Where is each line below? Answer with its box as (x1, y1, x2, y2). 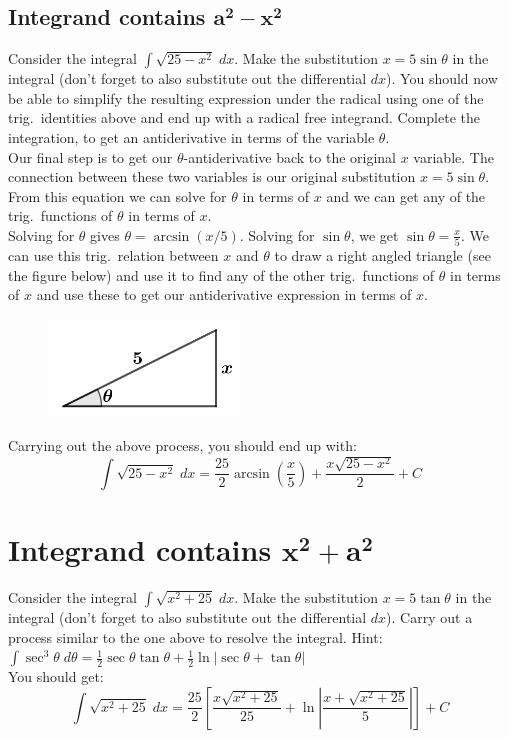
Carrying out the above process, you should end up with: (8, 434, 357, 455)
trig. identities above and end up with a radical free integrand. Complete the (8, 107, 480, 128)
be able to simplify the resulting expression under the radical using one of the (8, 87, 484, 108)
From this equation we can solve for (8, 185, 227, 206)
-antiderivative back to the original (183, 146, 397, 167)
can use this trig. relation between (8, 245, 219, 266)
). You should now (386, 68, 498, 89)
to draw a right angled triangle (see (274, 245, 491, 266)
